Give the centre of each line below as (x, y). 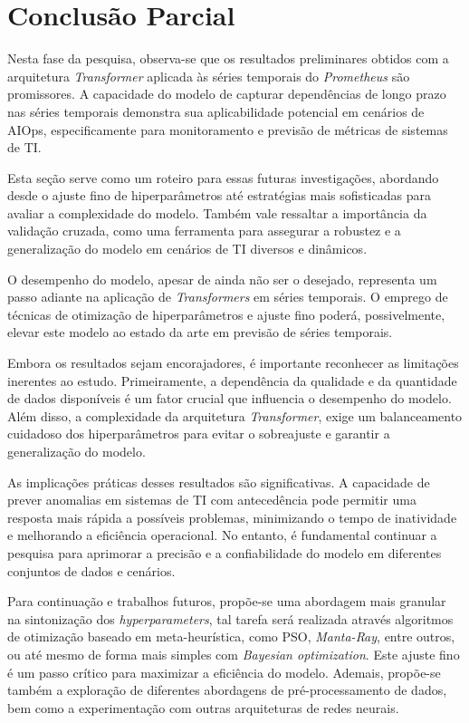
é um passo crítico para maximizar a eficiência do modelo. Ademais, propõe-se (224, 672)
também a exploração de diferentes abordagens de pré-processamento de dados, (227, 690)
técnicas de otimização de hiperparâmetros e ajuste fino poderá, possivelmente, (226, 314)
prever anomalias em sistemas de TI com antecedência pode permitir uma (212, 500)
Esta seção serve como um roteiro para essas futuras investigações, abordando (223, 177)
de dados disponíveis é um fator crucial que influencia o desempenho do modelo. (230, 398)
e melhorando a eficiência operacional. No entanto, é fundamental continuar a (222, 535)
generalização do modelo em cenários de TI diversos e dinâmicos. (187, 249)
